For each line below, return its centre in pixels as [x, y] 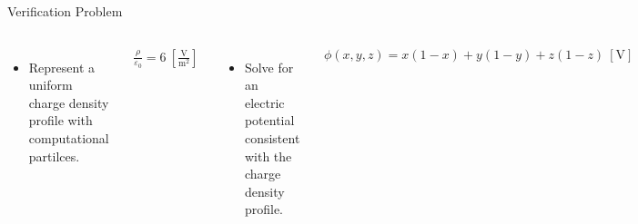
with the [268, 156]
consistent [272, 137]
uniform [51, 85]
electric [264, 102]
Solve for [269, 67]
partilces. [54, 156]
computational [69, 137]
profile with [61, 120]
